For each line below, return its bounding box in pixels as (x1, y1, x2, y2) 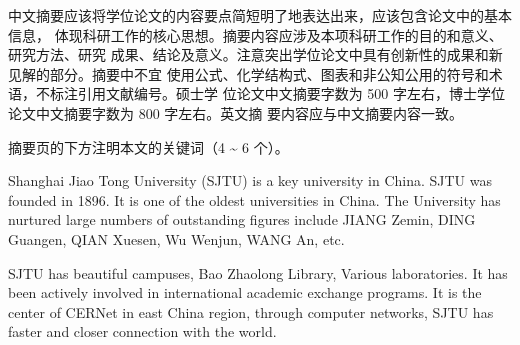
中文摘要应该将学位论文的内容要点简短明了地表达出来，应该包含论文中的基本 (8, 5, 512, 25)
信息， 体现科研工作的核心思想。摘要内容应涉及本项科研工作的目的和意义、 (8, 24, 503, 45)
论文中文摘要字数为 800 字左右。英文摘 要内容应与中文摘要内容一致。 (8, 102, 463, 123)
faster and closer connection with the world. (8, 321, 277, 342)
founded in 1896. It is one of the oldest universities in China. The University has (8, 189, 501, 210)
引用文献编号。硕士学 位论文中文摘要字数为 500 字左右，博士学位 (77, 83, 505, 104)
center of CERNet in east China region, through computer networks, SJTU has (8, 301, 494, 322)
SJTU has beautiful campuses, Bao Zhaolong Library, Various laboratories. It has (8, 262, 508, 283)
